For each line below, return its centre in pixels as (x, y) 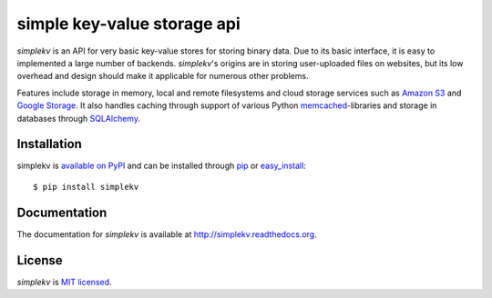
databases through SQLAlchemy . (79, 118)
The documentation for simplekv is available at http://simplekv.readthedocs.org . (167, 234)
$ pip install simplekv (86, 187)
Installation (49, 144)
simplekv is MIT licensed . (65, 282)
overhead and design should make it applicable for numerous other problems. (163, 76)
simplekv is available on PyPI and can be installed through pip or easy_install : (162, 166)
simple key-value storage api (128, 24)
